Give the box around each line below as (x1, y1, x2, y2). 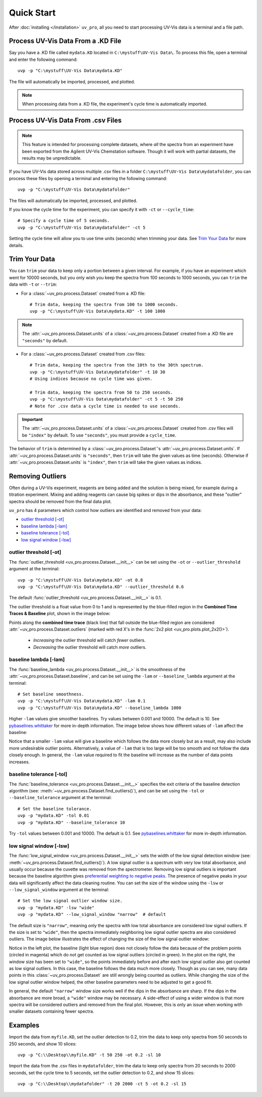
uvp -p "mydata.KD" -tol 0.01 (17, 813, 90, 819)
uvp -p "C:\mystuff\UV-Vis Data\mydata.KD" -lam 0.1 (17, 698, 146, 704)
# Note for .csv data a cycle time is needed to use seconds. (30, 403, 181, 409)
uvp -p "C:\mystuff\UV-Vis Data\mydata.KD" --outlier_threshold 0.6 (17, 584, 184, 589)
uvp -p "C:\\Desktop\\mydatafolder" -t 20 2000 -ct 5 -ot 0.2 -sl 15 (17, 1081, 187, 1087)
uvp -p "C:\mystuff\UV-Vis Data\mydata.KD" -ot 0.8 (17, 577, 143, 583)
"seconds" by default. (22, 337, 68, 343)
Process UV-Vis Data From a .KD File (9, 37, 121, 45)
